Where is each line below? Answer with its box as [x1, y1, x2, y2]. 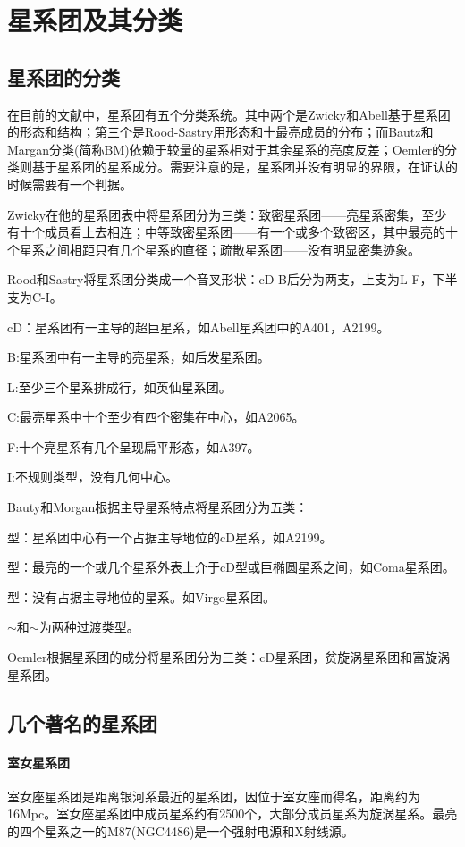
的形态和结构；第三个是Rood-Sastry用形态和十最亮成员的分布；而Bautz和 [7, 122, 434, 141]
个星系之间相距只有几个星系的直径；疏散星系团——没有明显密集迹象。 [7, 239, 420, 258]
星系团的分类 [7, 63, 120, 90]
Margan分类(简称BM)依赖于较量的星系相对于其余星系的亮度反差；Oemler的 [7, 139, 445, 158]
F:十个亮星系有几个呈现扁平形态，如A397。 [7, 437, 260, 456]
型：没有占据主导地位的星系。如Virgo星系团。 [7, 587, 275, 606]
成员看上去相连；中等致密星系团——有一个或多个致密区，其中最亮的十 [44, 222, 458, 241]
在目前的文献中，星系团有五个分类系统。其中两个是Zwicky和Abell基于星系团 [7, 105, 451, 123]
